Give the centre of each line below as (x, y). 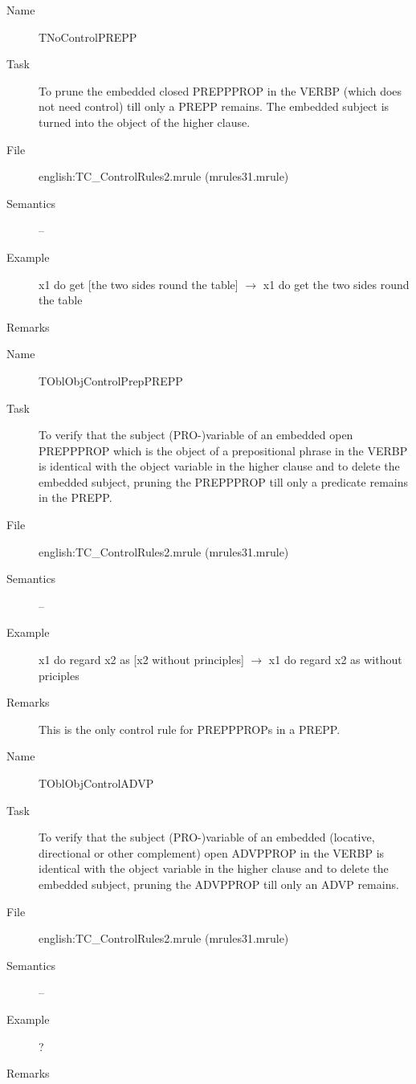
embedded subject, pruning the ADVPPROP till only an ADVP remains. (219, 884)
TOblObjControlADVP (96, 783)
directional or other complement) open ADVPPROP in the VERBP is (212, 852)
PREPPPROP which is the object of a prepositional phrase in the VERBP (223, 450)
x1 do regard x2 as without (335, 660)
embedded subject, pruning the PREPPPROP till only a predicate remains (223, 481)
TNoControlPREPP (88, 37)
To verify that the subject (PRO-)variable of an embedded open (196, 435)
